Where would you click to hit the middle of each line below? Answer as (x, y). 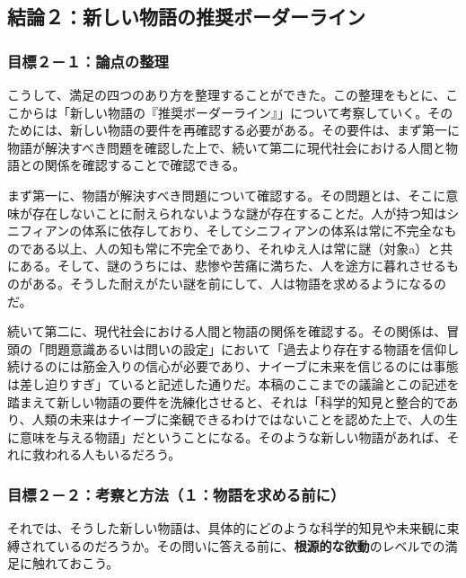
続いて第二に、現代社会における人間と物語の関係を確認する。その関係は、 (227, 331)
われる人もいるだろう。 (113, 454)
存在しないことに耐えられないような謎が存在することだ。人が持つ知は (239, 213)
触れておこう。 (75, 563)
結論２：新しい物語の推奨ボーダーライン (186, 17)
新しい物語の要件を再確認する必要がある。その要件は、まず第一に (264, 130)
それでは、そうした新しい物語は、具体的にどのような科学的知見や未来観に (227, 528)
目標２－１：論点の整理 (88, 61)
